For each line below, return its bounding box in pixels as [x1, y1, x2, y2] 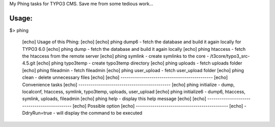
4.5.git [22, 60, 36, 66]
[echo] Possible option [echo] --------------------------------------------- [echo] [72, 103, 243, 109]
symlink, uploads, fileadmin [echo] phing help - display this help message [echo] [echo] [22, 96, 206, 102]
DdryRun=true [22, 110, 52, 116]
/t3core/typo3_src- [210, 53, 250, 59]
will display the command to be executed [56, 110, 143, 116]
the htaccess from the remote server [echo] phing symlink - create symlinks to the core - [22, 53, 209, 59]
